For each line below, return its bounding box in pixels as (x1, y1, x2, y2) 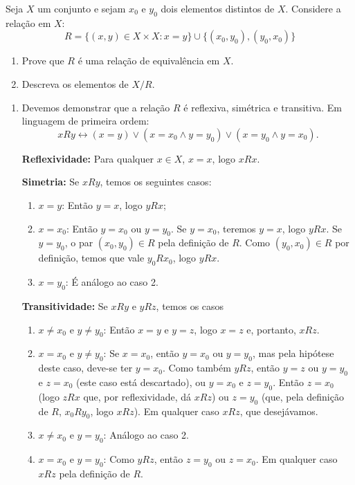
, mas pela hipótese (252, 346, 334, 360)
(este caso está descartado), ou (76, 374, 206, 389)
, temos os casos (156, 298, 224, 313)
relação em (6, 15, 51, 30)
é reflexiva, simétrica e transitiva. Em (183, 100, 343, 114)
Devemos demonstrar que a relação (21, 100, 170, 114)
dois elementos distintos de (161, 1, 275, 15)
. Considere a (285, 1, 341, 15)
